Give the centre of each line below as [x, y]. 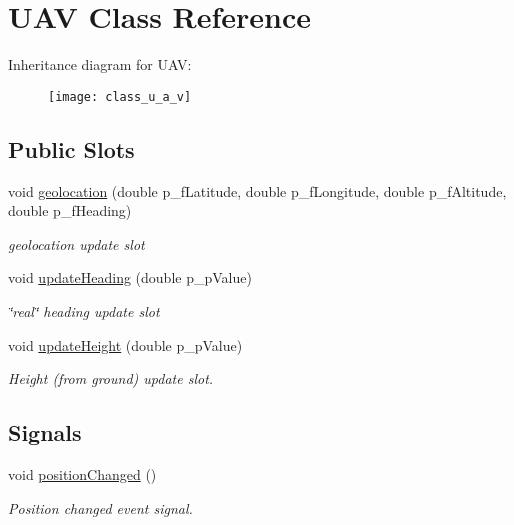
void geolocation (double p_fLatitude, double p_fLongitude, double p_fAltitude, [257, 190]
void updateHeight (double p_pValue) [125, 344]
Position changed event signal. [100, 507]
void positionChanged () [82, 473]
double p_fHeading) [70, 210]
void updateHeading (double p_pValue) [130, 277]
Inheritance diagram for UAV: [100, 64]
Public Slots [71, 148]
